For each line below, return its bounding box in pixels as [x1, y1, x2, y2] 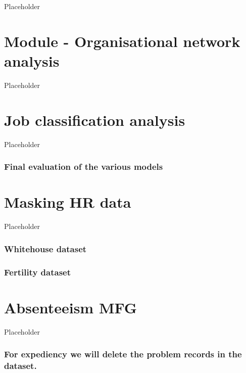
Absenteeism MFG [4, 297, 137, 317]
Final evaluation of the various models [4, 160, 163, 173]
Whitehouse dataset [4, 242, 87, 255]
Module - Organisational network [4, 30, 240, 51]
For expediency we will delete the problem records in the [4, 348, 242, 360]
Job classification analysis [4, 109, 185, 130]
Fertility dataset [4, 265, 71, 278]
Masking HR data [4, 192, 131, 212]
